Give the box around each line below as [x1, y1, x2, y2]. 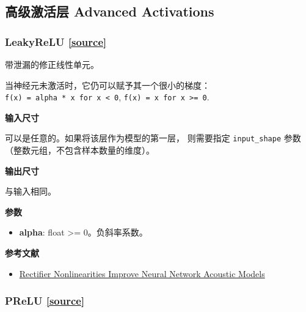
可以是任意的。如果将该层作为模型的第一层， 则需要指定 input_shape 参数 [5, 132, 301, 144]
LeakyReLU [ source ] [5, 34, 107, 49]
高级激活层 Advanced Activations [5, 2, 214, 21]
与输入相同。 [5, 185, 56, 198]
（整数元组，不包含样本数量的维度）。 [5, 144, 155, 157]
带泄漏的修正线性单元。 [5, 58, 99, 70]
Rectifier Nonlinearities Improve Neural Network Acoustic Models [19, 267, 265, 280]
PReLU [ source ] [5, 293, 85, 308]
